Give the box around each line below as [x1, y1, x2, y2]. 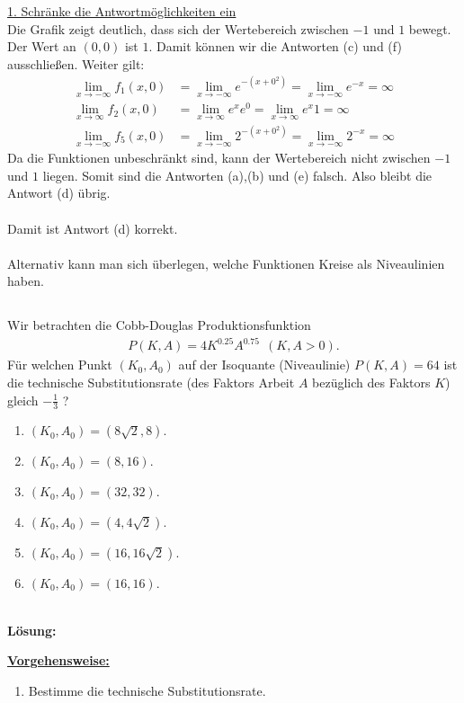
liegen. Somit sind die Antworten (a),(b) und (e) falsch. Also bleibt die [42, 165, 433, 184]
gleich [7, 390, 39, 409]
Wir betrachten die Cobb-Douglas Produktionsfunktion [7, 316, 311, 334]
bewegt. [408, 19, 451, 38]
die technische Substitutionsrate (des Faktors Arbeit [7, 373, 295, 392]
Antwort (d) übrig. [7, 183, 111, 202]
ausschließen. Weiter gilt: [7, 54, 145, 73]
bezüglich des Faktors [312, 373, 431, 392]
